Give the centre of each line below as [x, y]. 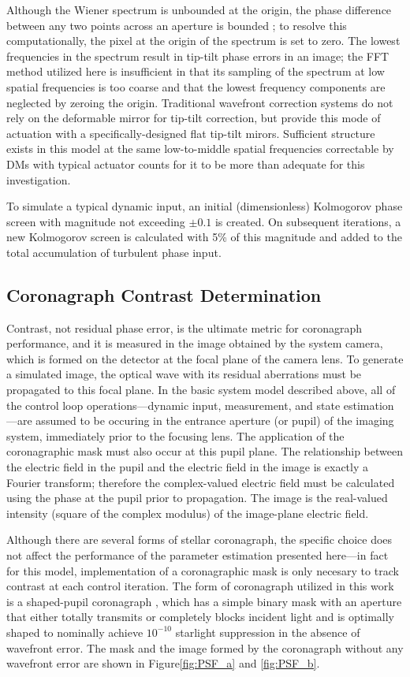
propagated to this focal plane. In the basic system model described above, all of [201, 390]
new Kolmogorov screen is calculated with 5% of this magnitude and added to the [204, 237]
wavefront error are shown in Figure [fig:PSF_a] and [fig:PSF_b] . [163, 663]
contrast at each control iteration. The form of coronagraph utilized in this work [200, 586]
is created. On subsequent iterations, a [308, 221]
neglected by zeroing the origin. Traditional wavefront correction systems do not [200, 102]
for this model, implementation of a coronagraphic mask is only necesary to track [203, 570]
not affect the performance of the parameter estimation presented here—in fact [198, 555]
